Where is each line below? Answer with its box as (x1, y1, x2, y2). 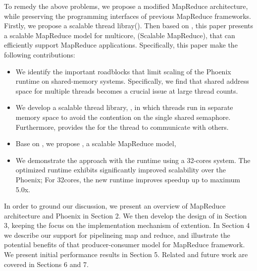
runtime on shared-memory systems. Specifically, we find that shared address (15, 76, 249, 86)
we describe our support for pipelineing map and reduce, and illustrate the (4, 229, 230, 240)
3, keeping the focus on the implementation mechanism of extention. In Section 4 (4, 220, 250, 230)
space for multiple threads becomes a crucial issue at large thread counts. (15, 85, 238, 96)
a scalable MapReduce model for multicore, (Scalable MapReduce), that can (4, 30, 235, 40)
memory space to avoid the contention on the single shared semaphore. (15, 111, 231, 122)
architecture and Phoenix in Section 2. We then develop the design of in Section (4, 210, 247, 220)
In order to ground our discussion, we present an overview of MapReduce (4, 201, 226, 211)
